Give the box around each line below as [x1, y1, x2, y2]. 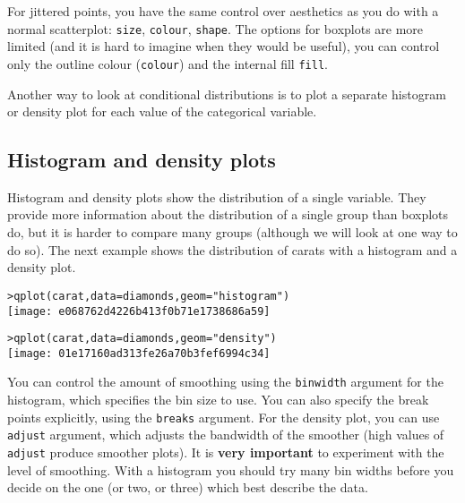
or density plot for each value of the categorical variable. [7, 102, 317, 121]
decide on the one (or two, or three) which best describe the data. [7, 478, 368, 497]
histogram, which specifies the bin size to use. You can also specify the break [7, 390, 429, 409]
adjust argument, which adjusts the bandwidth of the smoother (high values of [7, 425, 444, 444]
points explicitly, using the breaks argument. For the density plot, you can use [7, 407, 440, 426]
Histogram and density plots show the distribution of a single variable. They [7, 187, 426, 206]
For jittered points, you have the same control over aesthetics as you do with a [7, 2, 439, 20]
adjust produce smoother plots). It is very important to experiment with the [7, 443, 444, 462]
